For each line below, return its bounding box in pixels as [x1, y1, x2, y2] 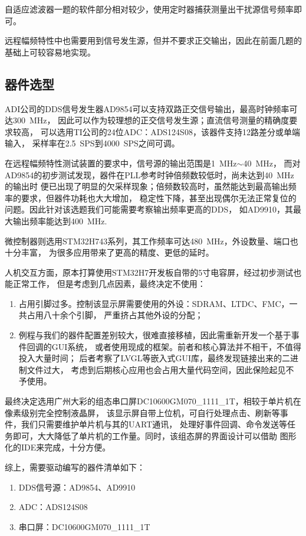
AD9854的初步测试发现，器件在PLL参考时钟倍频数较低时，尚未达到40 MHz [5, 168, 294, 181]
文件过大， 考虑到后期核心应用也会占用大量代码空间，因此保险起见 [27, 363, 286, 375]
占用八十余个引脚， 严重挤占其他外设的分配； [27, 309, 203, 321]
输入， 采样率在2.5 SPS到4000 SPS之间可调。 [5, 137, 180, 149]
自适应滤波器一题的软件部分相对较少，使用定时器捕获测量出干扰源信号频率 [5, 3, 294, 15]
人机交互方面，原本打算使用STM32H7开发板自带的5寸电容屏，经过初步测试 [5, 266, 294, 278]
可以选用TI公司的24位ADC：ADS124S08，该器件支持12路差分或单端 [40, 125, 300, 138]
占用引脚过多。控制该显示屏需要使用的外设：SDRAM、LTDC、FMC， [18, 297, 289, 309]
